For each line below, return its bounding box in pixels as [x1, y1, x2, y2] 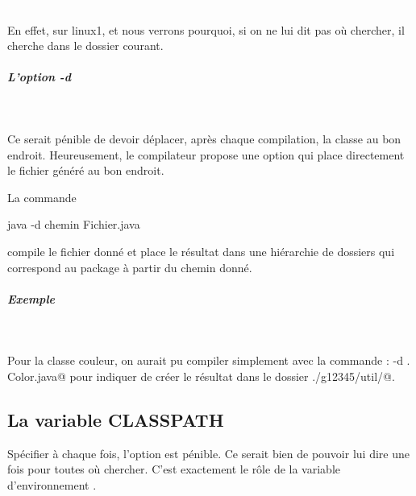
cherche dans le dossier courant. [7, 37, 164, 54]
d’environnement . [7, 476, 97, 493]
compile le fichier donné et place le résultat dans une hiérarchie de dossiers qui [7, 242, 395, 259]
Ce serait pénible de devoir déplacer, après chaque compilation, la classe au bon [7, 130, 401, 147]
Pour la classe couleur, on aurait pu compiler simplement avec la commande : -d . [7, 352, 410, 369]
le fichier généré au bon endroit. [7, 162, 164, 179]
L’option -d [7, 68, 71, 85]
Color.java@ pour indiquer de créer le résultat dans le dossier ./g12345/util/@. [7, 367, 395, 384]
